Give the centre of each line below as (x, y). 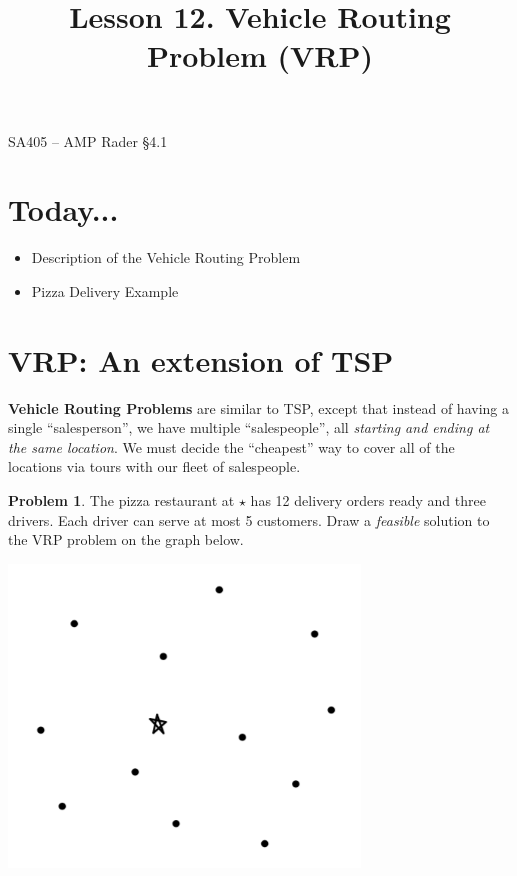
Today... (63, 209)
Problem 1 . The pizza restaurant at (121, 499)
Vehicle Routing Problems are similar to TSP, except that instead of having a (258, 407)
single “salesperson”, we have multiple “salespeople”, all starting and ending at (249, 427)
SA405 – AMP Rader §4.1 (88, 140)
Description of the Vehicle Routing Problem (166, 257)
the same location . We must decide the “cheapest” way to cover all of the (231, 446)
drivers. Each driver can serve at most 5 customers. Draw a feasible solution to (249, 519)
